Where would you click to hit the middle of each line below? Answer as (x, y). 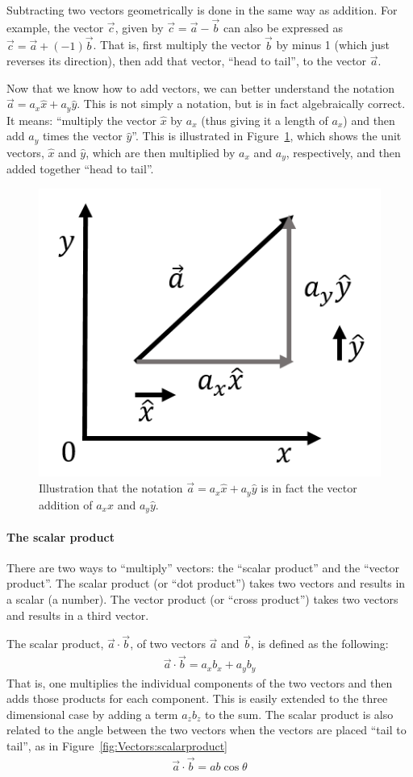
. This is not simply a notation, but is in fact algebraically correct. (241, 104)
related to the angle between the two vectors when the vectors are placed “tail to (206, 730)
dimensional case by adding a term (92, 714)
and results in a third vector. (78, 615)
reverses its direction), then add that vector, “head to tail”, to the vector (187, 61)
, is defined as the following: (320, 644)
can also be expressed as (283, 27)
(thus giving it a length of (265, 120)
